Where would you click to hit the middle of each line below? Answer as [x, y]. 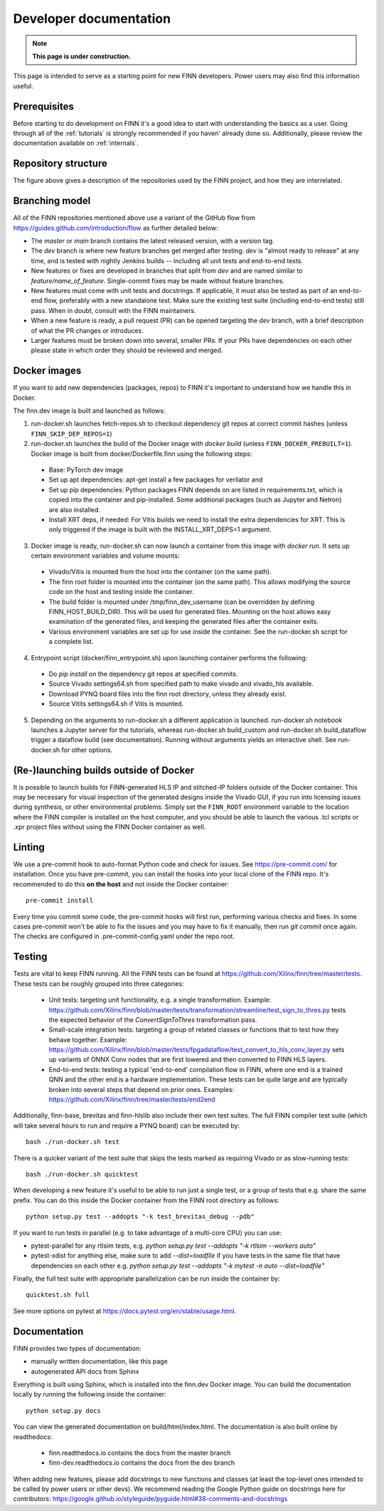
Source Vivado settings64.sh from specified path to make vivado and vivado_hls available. [181, 684]
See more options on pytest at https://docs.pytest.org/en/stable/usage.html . [125, 1311]
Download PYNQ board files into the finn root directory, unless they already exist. [168, 694]
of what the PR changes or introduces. [87, 330]
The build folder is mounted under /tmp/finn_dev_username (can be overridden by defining [182, 602]
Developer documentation [92, 18]
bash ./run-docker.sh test [73, 1142]
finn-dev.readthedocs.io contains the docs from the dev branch [142, 1463]
